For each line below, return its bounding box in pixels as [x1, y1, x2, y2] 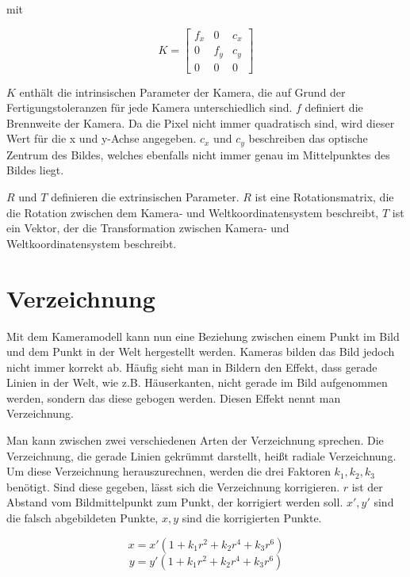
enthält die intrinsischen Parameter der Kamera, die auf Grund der [19, 83, 346, 100]
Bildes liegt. [6, 162, 64, 178]
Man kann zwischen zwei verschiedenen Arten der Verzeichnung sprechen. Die [6, 432, 384, 449]
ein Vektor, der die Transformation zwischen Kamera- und [6, 220, 289, 236]
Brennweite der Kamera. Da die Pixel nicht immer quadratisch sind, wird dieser [6, 114, 395, 131]
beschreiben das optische [248, 130, 368, 147]
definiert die [305, 99, 363, 116]
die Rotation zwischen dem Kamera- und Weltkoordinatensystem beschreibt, [6, 204, 379, 220]
